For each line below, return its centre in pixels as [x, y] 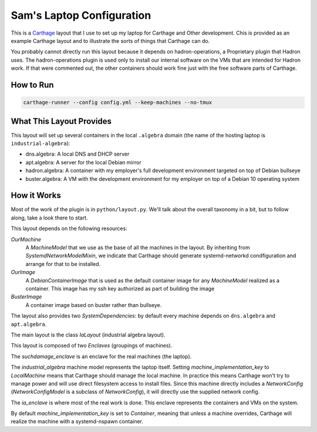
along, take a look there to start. [49, 218]
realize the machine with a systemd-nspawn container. [77, 421]
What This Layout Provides [61, 121]
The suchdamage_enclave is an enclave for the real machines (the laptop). [101, 356]
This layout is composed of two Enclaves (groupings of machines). [92, 346]
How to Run [32, 85]
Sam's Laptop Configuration [81, 15]
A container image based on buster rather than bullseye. [94, 305]
